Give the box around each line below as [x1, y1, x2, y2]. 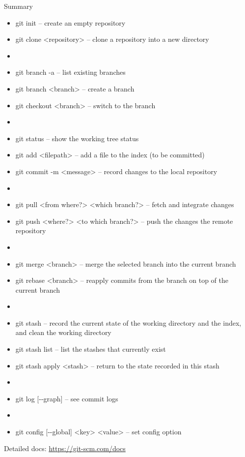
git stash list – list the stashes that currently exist [15, 344, 166, 354]
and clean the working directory [15, 327, 111, 337]
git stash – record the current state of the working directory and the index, [15, 317, 242, 328]
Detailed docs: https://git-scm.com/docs [4, 443, 126, 453]
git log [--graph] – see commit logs [15, 393, 118, 403]
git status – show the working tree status [15, 133, 139, 143]
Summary [4, 1, 33, 11]
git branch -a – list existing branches [15, 67, 126, 77]
